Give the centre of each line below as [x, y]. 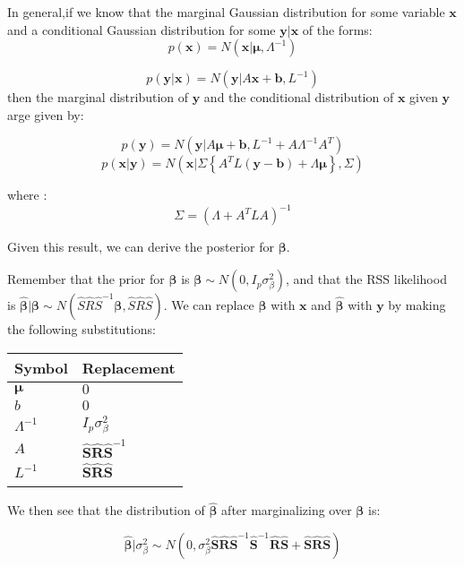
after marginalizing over [287, 510]
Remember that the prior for [86, 279]
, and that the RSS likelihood [366, 279]
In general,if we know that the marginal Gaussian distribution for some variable [226, 12]
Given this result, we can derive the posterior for [141, 247]
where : [27, 195]
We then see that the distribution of [106, 510]
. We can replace [209, 305]
